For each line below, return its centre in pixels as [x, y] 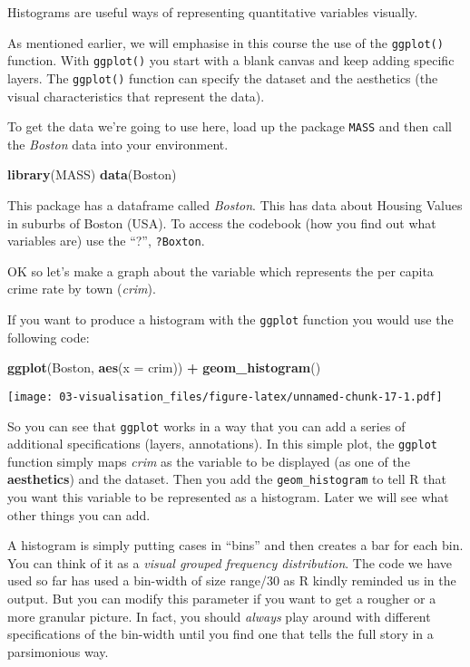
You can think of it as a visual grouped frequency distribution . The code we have [230, 562]
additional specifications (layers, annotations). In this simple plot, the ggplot [222, 444]
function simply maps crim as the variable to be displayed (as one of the [209, 461]
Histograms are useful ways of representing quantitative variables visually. [213, 12]
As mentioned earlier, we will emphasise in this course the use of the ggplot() [225, 42]
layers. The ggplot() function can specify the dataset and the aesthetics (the [223, 77]
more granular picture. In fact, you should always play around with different [219, 616]
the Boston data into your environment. [118, 144]
